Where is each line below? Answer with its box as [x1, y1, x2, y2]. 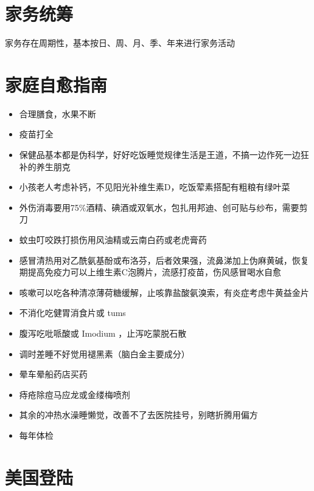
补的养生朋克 [19, 160, 71, 173]
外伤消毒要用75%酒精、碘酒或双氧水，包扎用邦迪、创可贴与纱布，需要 [19, 201, 299, 213]
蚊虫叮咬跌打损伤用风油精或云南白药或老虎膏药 [19, 233, 207, 245]
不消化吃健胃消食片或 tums [19, 306, 126, 319]
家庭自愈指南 [5, 72, 108, 97]
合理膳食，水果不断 [19, 107, 96, 120]
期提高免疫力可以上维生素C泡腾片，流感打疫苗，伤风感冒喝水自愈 [19, 266, 281, 278]
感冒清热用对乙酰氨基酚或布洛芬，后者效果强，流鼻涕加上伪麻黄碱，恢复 [19, 253, 309, 266]
